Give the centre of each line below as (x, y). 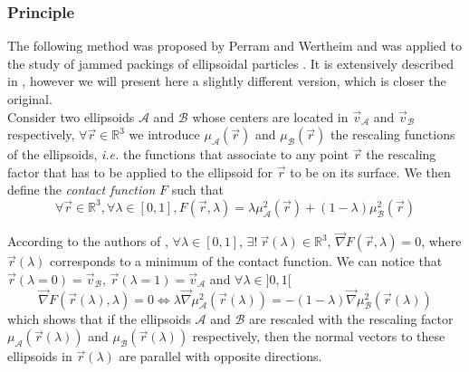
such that (197, 190)
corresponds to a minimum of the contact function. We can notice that (246, 261)
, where (441, 241)
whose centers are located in (270, 116)
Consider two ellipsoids (71, 116)
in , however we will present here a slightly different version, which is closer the (227, 81)
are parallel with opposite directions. (220, 356)
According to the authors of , (88, 241)
